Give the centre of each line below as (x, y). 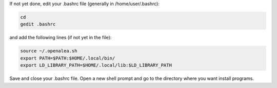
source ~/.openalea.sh (49, 51)
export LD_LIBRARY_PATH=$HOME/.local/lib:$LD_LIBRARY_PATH (96, 65)
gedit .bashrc (38, 24)
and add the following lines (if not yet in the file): (61, 38)
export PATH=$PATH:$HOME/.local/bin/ (68, 58)
